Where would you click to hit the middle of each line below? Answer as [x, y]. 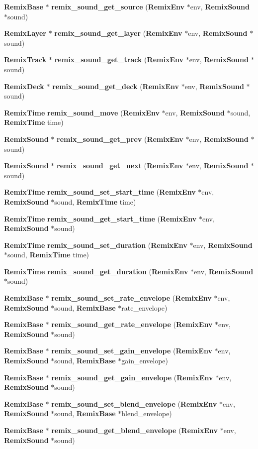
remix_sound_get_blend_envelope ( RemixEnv [134, 430]
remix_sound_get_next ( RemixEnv [120, 166]
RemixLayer [25, 33]
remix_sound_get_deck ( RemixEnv [116, 86]
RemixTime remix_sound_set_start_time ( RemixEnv [100, 192]
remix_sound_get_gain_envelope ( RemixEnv [132, 377]
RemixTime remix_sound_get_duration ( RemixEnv [96, 271]
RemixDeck [24, 86]
